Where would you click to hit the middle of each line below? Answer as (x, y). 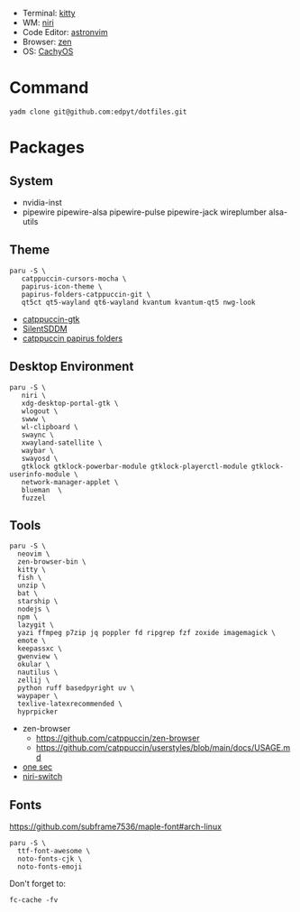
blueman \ (42, 490)
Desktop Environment (72, 367)
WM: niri (38, 23)
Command (49, 88)
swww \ (34, 419)
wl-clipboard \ (50, 427)
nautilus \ (38, 672)
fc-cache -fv (34, 900)
